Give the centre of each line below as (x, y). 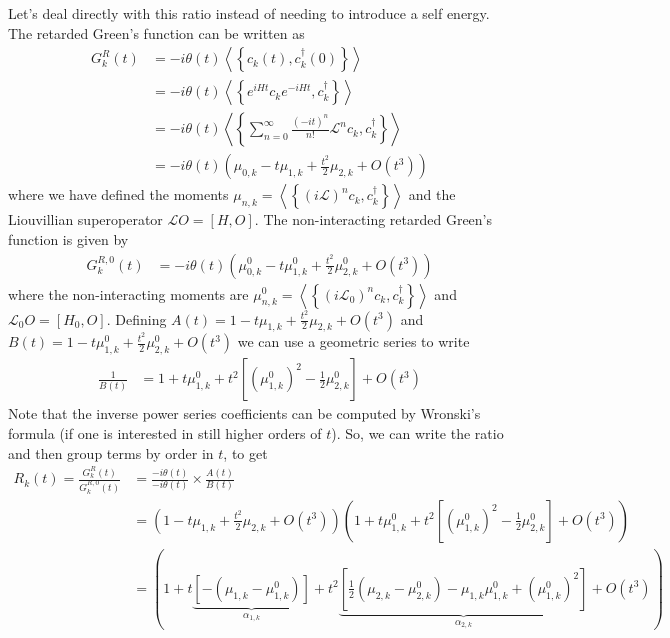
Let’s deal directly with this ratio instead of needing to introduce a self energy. (249, 13)
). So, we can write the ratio (417, 432)
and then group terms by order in (111, 452)
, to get (245, 452)
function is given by (68, 238)
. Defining (136, 318)
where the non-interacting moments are (128, 293)
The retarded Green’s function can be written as (156, 32)
